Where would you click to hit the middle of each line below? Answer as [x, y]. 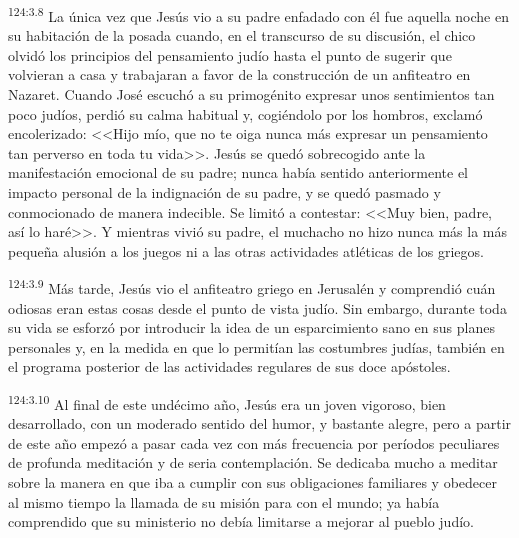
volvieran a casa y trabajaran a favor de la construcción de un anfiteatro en [239, 74]
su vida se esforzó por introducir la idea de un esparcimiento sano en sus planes [251, 327]
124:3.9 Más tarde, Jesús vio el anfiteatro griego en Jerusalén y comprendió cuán [252, 287]
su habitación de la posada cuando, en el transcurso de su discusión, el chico [242, 35]
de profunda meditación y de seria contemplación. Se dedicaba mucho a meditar [253, 462]
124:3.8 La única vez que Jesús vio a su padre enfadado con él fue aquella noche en [258, 14]
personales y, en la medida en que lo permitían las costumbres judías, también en [256, 346]
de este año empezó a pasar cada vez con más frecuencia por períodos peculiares [254, 442]
